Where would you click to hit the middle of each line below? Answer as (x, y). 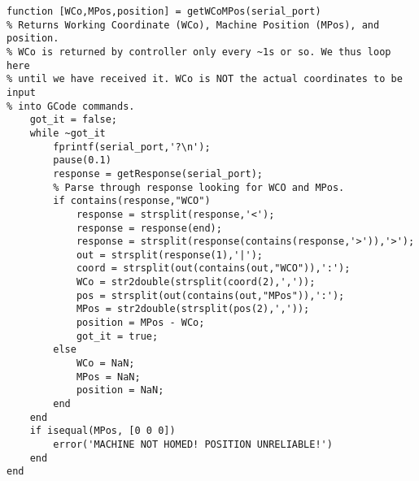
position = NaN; (120, 390)
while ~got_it (68, 133)
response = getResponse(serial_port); (158, 173)
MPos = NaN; (108, 377)
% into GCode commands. (71, 106)
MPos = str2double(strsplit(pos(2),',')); (193, 309)
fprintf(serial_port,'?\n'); (132, 147)
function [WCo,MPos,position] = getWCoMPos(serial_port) (164, 11)
